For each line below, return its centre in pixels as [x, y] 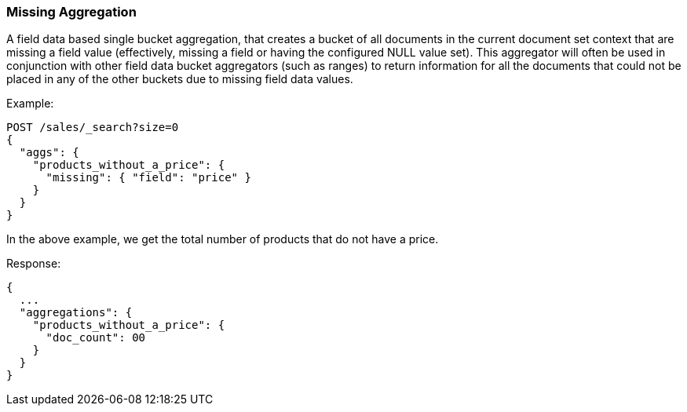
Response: [34, 264]
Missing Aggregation [71, 12]
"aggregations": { [76, 313]
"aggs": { [49, 153]
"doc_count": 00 [96, 338]
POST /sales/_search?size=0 [93, 128]
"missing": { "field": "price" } [148, 178]
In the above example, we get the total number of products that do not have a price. [223, 239]
